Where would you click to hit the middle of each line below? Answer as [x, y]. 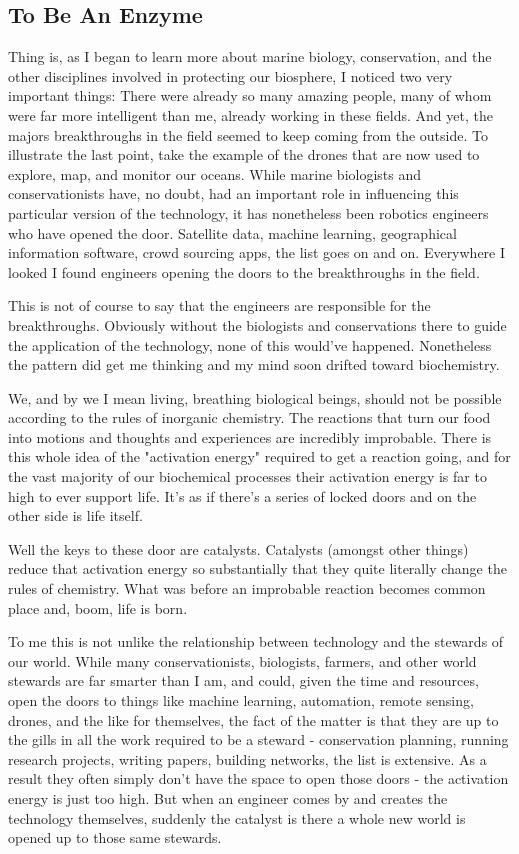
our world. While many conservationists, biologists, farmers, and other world [242, 660]
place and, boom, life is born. [98, 607]
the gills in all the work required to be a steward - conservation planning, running [258, 739]
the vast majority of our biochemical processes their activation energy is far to [247, 476]
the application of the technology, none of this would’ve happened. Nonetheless [250, 344]
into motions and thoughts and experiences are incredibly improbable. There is [250, 436]
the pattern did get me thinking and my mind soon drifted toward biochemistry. [254, 364]
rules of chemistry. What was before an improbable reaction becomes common [247, 588]
